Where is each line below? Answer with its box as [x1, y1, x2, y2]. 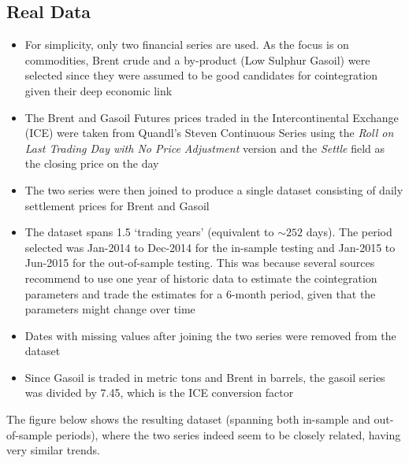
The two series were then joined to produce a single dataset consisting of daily [24, 181, 403, 198]
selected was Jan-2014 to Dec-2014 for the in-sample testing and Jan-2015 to [24, 239, 396, 255]
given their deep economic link [24, 82, 173, 98]
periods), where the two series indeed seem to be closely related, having [55, 426, 401, 443]
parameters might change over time [24, 301, 195, 317]
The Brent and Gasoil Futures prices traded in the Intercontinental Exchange [24, 109, 399, 125]
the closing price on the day [24, 155, 159, 172]
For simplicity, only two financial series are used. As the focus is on [24, 36, 349, 53]
